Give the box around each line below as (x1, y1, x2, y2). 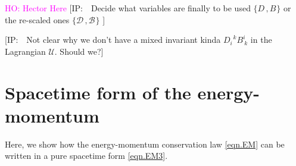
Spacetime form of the (5, 80, 191, 104)
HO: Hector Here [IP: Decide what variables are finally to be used (5, 2, 251, 14)
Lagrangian (5, 45, 46, 57)
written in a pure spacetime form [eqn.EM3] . (5, 149, 168, 162)
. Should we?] (54, 45, 104, 57)
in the (250, 33, 272, 46)
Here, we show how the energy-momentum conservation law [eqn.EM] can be (5, 137, 285, 150)
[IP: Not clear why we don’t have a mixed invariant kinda (5, 33, 221, 46)
